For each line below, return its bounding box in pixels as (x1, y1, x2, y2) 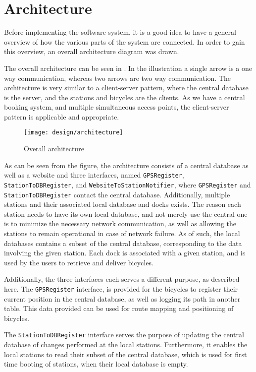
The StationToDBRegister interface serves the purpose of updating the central (4, 329, 244, 340)
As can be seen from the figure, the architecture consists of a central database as (4, 160, 249, 170)
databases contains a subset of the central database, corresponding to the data (4, 238, 242, 248)
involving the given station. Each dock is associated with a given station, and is (4, 248, 246, 258)
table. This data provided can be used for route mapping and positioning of (4, 303, 234, 313)
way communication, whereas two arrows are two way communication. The (4, 72, 231, 83)
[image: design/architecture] (24, 129, 123, 136)
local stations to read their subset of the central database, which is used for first (4, 349, 247, 359)
